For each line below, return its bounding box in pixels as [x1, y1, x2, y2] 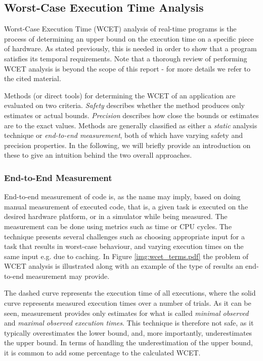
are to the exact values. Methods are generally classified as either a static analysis [4, 120, 257, 130]
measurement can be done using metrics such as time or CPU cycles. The [4, 221, 232, 231]
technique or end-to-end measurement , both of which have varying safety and [4, 130, 243, 140]
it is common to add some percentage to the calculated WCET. [4, 347, 201, 358]
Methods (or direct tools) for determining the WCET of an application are [4, 90, 236, 100]
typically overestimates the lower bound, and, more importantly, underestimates [4, 327, 252, 338]
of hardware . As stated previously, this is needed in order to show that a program [4, 43, 257, 54]
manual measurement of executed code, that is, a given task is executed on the [4, 201, 248, 211]
